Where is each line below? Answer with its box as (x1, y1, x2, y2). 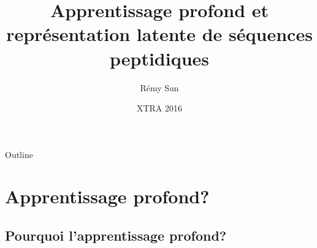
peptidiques (109, 45, 210, 70)
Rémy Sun (140, 81, 179, 94)
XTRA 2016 (136, 102, 183, 115)
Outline (5, 148, 33, 160)
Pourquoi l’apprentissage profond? (5, 226, 227, 245)
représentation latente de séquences (6, 21, 313, 47)
